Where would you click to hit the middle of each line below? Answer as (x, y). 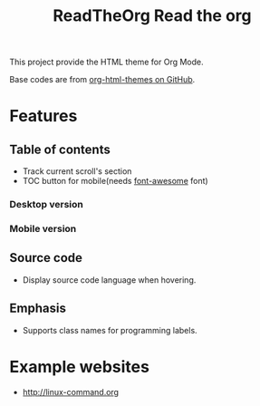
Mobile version (43, 229)
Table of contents (60, 149)
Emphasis (38, 309)
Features (43, 116)
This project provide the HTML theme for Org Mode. (106, 62)
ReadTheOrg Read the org (152, 16)
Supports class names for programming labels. (110, 330)
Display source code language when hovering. (109, 280)
